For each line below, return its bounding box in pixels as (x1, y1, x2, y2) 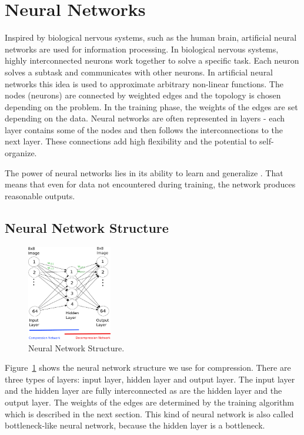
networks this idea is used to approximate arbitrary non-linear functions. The (5, 77, 283, 90)
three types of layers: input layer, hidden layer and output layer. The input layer (5, 373, 295, 385)
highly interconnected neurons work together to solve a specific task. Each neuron (5, 54, 299, 67)
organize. (5, 147, 37, 159)
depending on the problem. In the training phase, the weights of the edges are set (5, 100, 298, 113)
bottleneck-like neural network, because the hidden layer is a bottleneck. (5, 419, 265, 431)
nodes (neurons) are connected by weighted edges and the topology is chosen (5, 89, 281, 101)
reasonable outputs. (5, 189, 75, 202)
